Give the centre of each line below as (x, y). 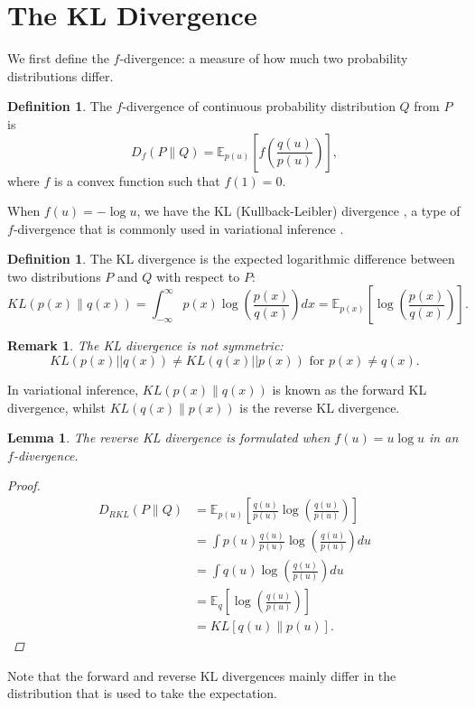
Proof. (24, 485)
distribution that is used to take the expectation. (142, 693)
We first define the (58, 58)
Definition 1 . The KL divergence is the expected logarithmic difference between (231, 259)
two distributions (54, 276)
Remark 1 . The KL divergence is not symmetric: (145, 345)
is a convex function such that (137, 180)
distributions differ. (61, 75)
